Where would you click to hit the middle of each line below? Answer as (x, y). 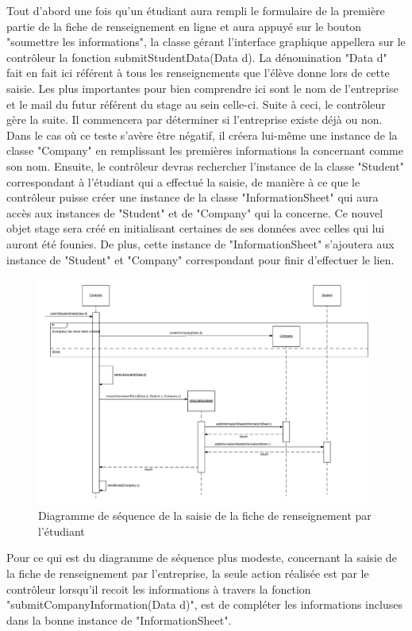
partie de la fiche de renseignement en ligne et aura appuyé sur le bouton (184, 26)
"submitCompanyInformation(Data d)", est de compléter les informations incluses (204, 604)
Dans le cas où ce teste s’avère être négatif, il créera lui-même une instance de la (202, 135)
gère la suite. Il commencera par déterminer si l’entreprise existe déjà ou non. (194, 119)
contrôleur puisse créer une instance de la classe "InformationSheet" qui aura (193, 197)
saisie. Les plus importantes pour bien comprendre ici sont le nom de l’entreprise (202, 88)
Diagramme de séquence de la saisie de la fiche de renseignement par (205, 516)
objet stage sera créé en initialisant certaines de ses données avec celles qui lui (196, 228)
